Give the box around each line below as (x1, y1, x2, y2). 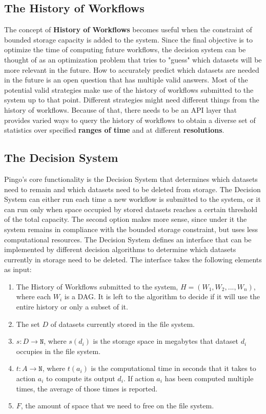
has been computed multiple (165, 373, 254, 384)
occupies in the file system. (16, 345, 101, 356)
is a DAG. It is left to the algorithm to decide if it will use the (64, 291, 260, 302)
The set (16, 318, 40, 329)
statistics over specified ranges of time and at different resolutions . (4, 125, 224, 135)
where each (16, 291, 51, 302)
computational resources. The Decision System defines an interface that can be (4, 234, 252, 244)
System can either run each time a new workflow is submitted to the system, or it (4, 194, 261, 204)
